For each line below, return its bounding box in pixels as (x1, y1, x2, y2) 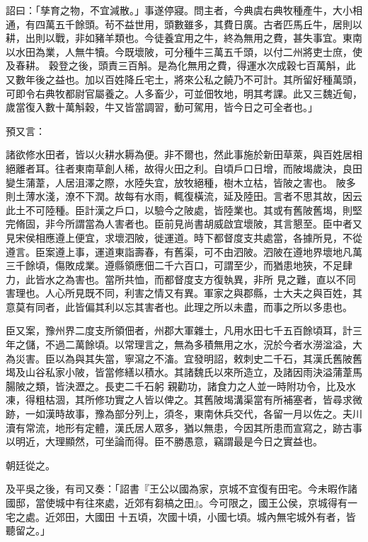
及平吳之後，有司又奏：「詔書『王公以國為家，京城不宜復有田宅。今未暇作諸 (6, 481, 357, 496)
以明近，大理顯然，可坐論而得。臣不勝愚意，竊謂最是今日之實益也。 (6, 434, 323, 449)
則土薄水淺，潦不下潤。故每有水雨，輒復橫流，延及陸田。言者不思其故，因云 (6, 189, 362, 204)
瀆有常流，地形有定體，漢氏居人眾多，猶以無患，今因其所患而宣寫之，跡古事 (6, 420, 362, 435)
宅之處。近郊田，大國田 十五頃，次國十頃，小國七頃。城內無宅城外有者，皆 (6, 509, 356, 524)
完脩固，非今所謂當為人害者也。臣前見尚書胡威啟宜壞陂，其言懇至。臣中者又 (6, 216, 362, 231)
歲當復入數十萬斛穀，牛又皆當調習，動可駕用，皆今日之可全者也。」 (6, 100, 318, 114)
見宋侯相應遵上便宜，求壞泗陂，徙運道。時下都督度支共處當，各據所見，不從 (6, 230, 362, 245)
